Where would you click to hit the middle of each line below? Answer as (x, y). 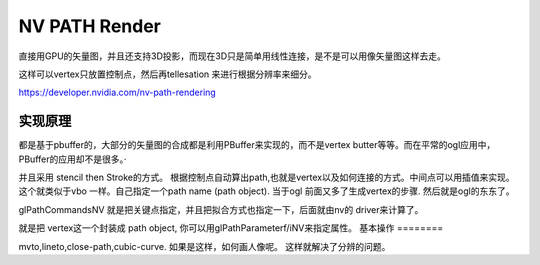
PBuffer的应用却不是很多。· (72, 159)
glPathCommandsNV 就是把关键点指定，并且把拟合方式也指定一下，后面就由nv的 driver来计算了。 (221, 209)
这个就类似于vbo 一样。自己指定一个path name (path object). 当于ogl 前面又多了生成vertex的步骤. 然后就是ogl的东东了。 (266, 191)
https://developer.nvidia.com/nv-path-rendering (117, 92)
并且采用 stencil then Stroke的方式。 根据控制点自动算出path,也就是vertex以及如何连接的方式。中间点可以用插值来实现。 (266, 177)
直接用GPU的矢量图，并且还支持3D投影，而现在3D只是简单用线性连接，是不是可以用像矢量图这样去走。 (232, 56)
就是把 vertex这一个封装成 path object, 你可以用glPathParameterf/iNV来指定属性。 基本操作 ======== (231, 228)
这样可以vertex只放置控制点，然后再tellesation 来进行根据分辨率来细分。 (167, 74)
